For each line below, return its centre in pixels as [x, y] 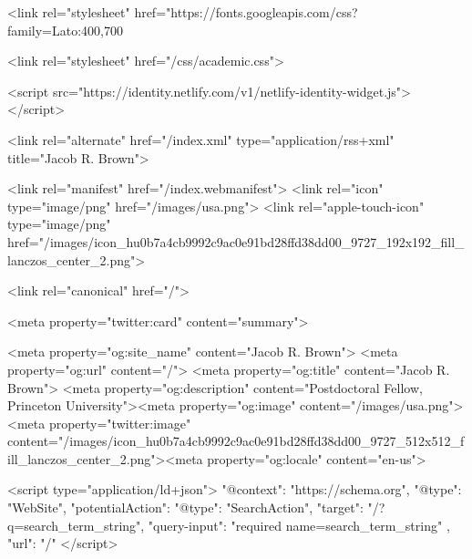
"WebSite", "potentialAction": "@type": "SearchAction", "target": [185, 507]
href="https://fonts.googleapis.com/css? [246, 12]
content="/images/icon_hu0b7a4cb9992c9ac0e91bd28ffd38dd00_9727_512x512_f [236, 441]
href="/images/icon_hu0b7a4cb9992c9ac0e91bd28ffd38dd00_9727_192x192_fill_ [236, 241]
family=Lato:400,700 [65, 30]
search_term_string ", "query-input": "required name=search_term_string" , [237, 525]
